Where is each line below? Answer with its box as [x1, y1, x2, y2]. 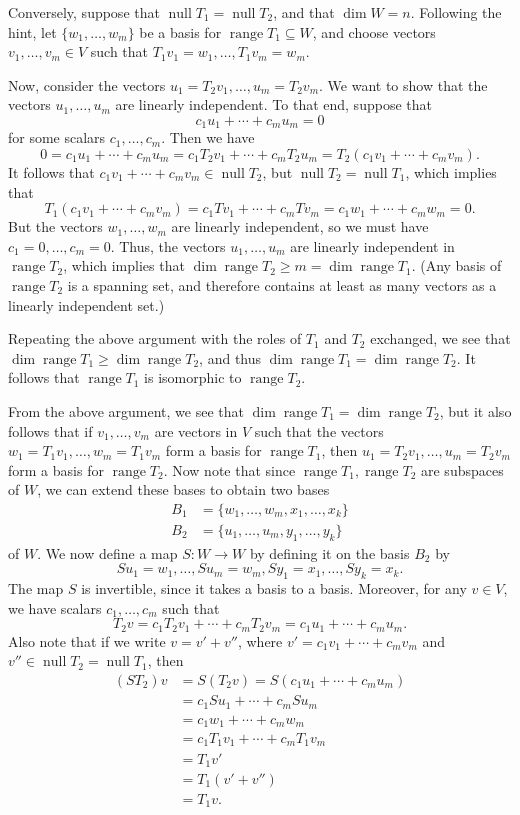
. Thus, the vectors [110, 235, 226, 256]
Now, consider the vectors [8, 74, 166, 95]
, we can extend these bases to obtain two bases [37, 479, 330, 500]
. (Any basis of [411, 255, 502, 276]
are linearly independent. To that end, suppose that [115, 94, 432, 115]
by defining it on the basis [249, 542, 410, 563]
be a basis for [139, 21, 222, 42]
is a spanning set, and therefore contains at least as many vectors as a [67, 274, 497, 295]
